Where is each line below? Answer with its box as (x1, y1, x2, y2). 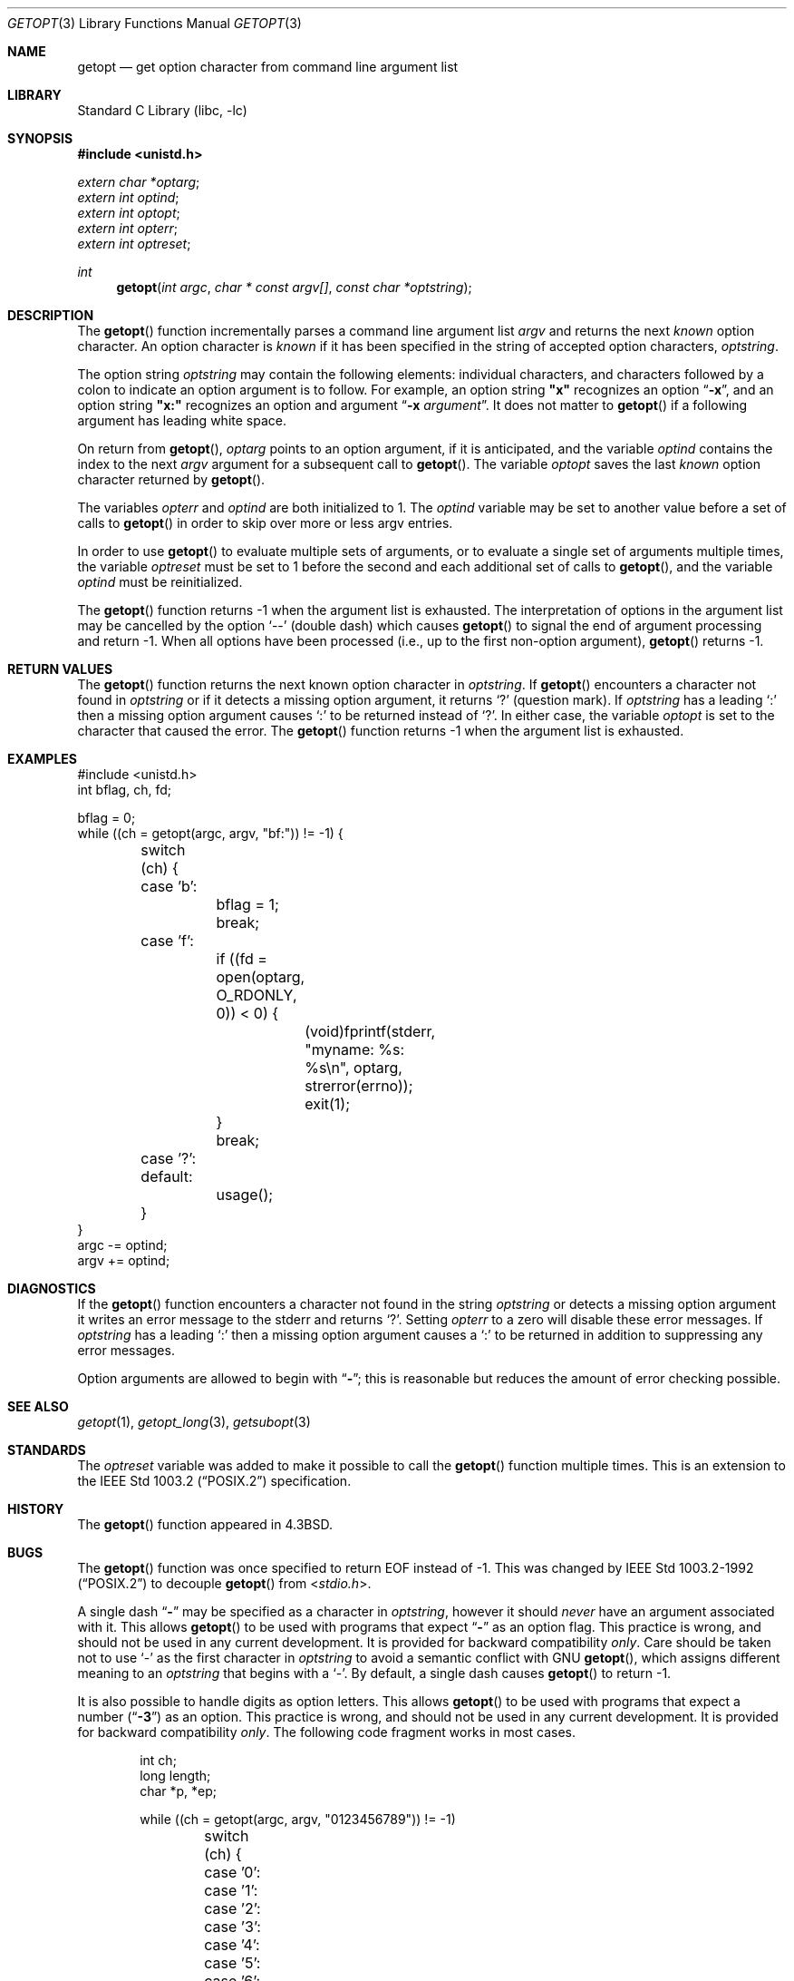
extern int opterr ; (77, 220, 178, 236)
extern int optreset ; (77, 236, 191, 251)
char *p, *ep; (140, 1783, 218, 1799)
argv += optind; (77, 1253, 170, 1268)
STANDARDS (7, 1442, 86, 1458)
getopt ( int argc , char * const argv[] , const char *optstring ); (116, 279, 472, 295)
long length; (140, 1768, 211, 1783)
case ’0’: (204, 1863, 261, 1881)
